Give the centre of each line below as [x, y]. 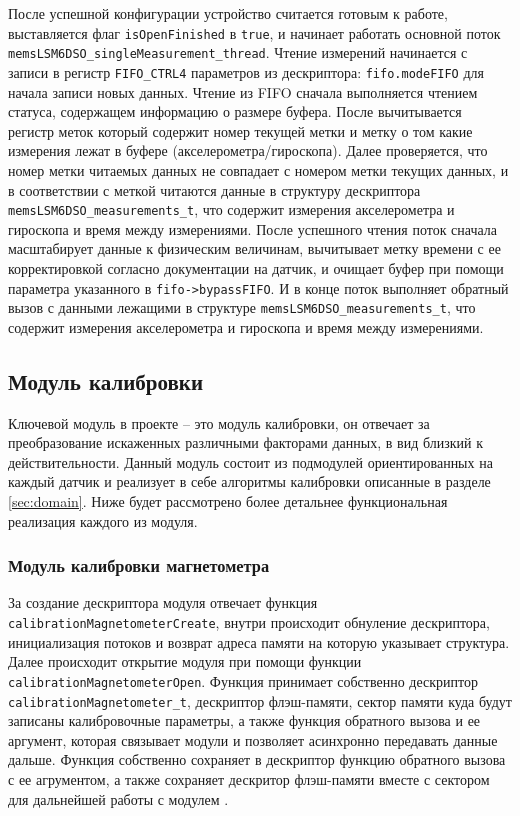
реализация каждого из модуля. [103, 520]
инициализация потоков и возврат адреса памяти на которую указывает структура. [259, 641]
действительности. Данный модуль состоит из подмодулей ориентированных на [250, 461]
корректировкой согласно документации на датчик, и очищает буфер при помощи [256, 267]
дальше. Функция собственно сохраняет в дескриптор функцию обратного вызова [257, 759]
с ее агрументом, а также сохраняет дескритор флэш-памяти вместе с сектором [249, 778]
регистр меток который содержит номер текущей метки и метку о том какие [240, 130]
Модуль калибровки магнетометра [139, 565]
